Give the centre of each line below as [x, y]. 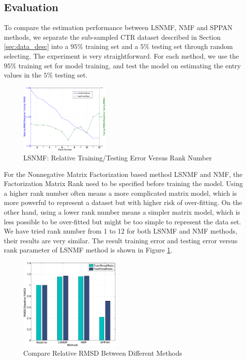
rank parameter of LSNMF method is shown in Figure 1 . [88, 250]
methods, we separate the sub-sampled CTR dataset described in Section [112, 37]
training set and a [112, 46]
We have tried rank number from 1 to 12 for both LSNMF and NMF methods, [121, 231]
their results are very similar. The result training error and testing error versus [121, 240]
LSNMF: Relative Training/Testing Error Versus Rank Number [118, 158]
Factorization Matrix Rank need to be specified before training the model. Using [123, 183]
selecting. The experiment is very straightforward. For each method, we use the [122, 55]
